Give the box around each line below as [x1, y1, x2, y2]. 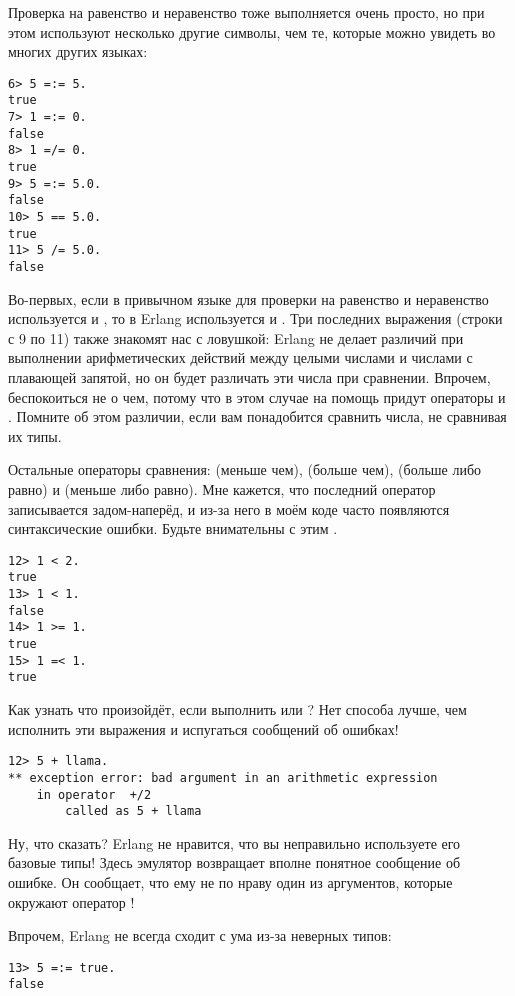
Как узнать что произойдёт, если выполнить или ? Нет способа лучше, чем [8, 699, 467, 720]
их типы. [8, 425, 62, 446]
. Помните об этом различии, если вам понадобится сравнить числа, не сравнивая [8, 406, 507, 427]
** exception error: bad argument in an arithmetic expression [8, 770, 438, 785]
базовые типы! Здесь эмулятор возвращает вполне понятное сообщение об [8, 852, 461, 873]
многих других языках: [8, 41, 148, 62]
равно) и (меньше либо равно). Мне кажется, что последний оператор [8, 479, 436, 499]
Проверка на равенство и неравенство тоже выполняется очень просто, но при [8, 2, 485, 22]
